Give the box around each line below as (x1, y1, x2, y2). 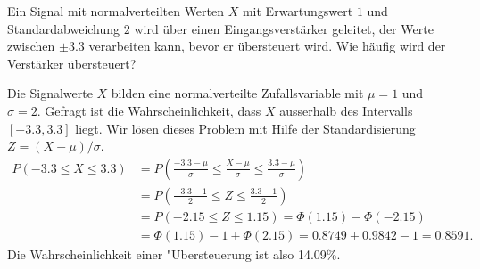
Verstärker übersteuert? (7, 53, 137, 72)
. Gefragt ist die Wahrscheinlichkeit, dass (37, 101, 261, 119)
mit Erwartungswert (242, 2, 353, 20)
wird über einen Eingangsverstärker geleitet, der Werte (134, 19, 434, 37)
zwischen (7, 37, 55, 55)
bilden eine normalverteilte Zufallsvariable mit (111, 84, 364, 102)
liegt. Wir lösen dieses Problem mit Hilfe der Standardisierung (75, 118, 416, 137)
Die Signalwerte (7, 84, 93, 102)
